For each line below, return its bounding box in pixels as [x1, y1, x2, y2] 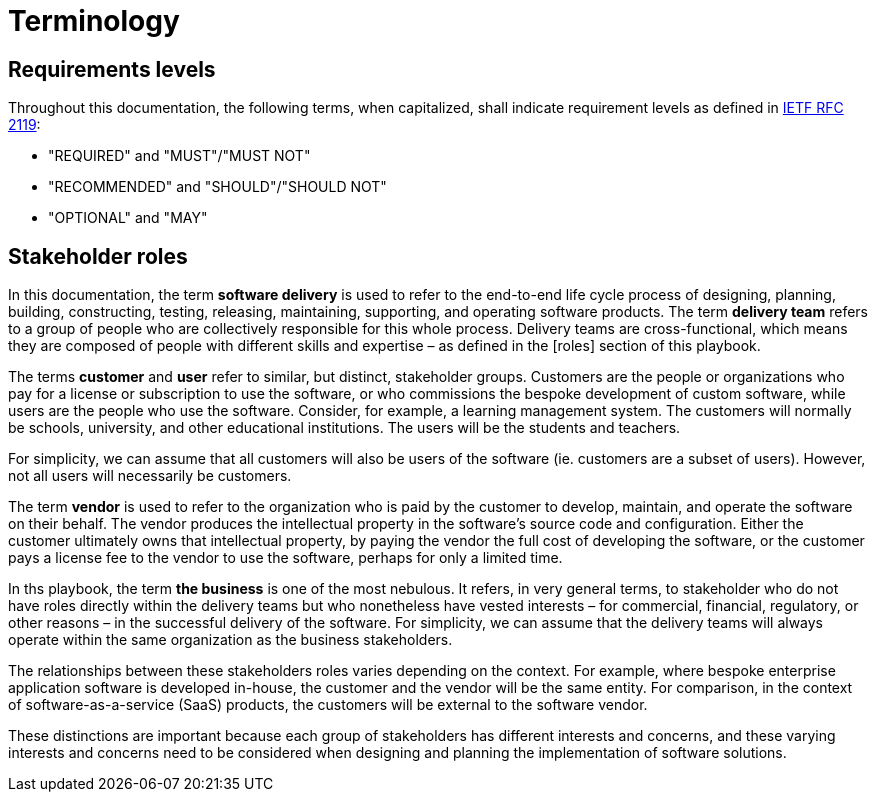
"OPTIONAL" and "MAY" [48, 209, 208, 227]
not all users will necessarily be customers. [8, 467, 292, 485]
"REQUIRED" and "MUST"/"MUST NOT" [48, 147, 311, 165]
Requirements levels [8, 56, 216, 82]
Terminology [8, 4, 180, 38]
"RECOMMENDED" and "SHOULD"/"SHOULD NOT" [48, 178, 387, 196]
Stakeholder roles [8, 243, 188, 269]
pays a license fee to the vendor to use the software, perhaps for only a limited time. [8, 549, 563, 567]
